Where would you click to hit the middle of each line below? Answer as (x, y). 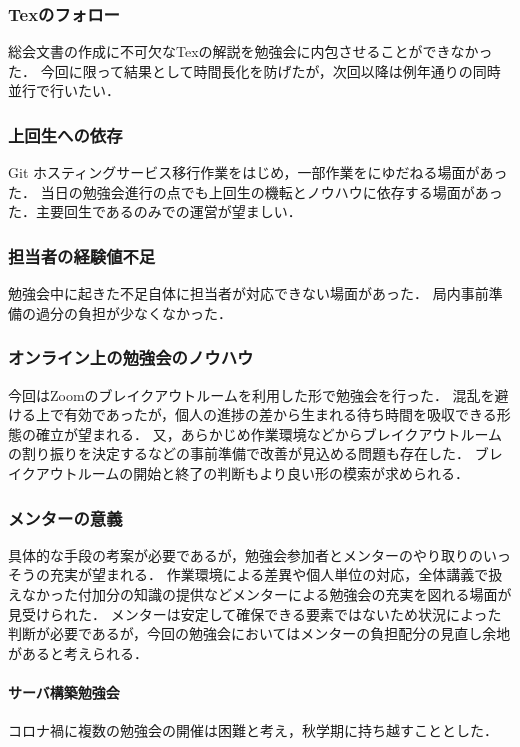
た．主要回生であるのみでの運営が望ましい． (155, 211)
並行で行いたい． (64, 90)
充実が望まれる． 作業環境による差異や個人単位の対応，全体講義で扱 (276, 574)
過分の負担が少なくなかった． (133, 312)
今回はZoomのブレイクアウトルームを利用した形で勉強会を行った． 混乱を (251, 394)
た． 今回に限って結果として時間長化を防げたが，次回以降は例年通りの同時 (254, 70)
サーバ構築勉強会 (64, 691)
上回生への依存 (65, 134)
